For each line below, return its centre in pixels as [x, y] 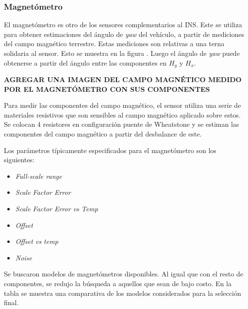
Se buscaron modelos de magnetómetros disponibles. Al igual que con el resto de [124, 274]
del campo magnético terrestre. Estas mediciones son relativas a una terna [114, 43]
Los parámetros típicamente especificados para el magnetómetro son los [110, 150]
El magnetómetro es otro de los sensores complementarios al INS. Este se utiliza [123, 25]
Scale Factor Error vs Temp [57, 208]
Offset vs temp [37, 241]
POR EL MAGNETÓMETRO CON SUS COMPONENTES [107, 89]
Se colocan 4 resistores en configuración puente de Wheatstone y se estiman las [122, 124]
